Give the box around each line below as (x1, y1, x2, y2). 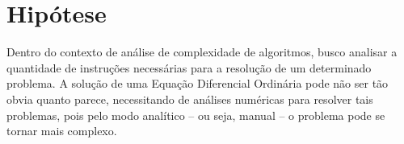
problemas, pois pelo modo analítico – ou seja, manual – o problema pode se (6, 106, 385, 123)
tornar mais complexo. (6, 122, 117, 139)
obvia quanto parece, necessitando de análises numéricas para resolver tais (6, 90, 373, 107)
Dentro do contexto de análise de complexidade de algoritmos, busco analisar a (6, 43, 398, 60)
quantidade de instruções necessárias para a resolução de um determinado (6, 59, 372, 76)
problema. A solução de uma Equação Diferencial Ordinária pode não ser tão (6, 75, 389, 92)
